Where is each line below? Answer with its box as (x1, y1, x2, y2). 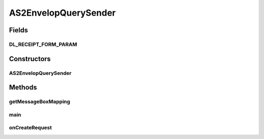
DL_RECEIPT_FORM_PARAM (9, 41, 78, 47)
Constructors (9, 54, 51, 63)
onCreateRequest (9, 124, 52, 131)
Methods (9, 83, 37, 92)
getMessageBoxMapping (9, 98, 70, 105)
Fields (9, 26, 28, 34)
